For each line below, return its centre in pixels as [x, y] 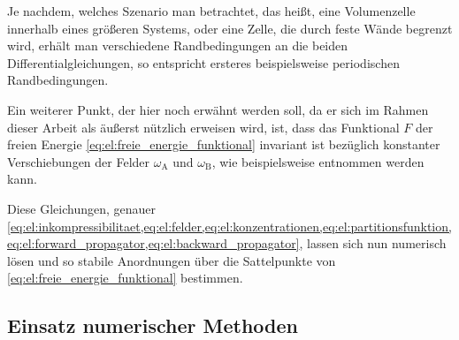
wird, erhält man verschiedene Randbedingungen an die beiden [178, 45]
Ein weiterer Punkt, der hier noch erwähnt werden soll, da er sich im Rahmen [218, 109]
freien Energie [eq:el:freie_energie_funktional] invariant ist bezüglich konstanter [224, 144]
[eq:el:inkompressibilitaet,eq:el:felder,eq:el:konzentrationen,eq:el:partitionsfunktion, [229, 226]
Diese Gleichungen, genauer [82, 208]
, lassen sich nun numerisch [373, 243]
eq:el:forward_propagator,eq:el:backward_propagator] [153, 243]
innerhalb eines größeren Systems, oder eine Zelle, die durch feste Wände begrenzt [230, 28]
